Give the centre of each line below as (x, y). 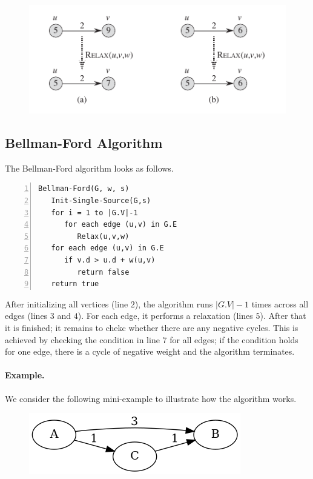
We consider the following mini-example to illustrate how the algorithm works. (151, 398)
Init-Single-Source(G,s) (101, 201)
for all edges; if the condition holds (234, 339)
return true (75, 284)
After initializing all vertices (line (67, 303)
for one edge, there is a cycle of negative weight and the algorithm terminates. (150, 351)
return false (103, 272)
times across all (280, 303)
